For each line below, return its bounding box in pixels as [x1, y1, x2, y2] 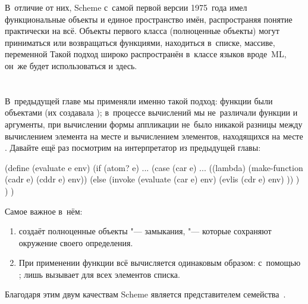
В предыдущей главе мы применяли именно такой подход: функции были [5, 94, 273, 107]
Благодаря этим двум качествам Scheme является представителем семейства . [5, 288, 286, 300]
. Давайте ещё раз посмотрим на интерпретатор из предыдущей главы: [5, 141, 261, 154]
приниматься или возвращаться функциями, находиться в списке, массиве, [5, 36, 275, 48]
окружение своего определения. [18, 236, 133, 249]
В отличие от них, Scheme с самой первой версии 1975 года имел [5, 1, 247, 13]
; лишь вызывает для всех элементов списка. [18, 268, 180, 280]
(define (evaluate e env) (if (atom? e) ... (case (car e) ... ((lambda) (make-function [5, 161, 303, 173]
